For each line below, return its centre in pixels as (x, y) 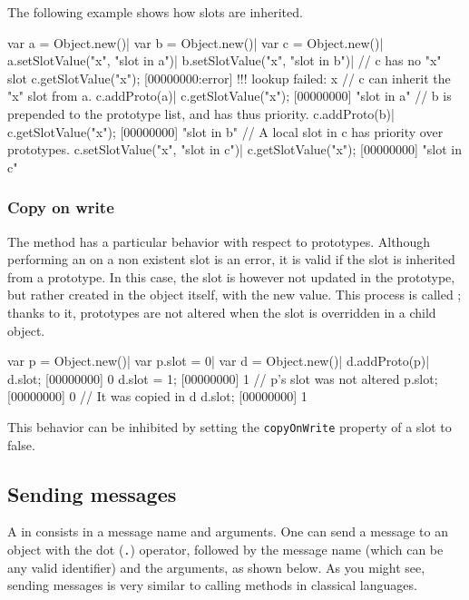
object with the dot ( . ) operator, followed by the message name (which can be (225, 549)
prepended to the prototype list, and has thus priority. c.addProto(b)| (201, 113)
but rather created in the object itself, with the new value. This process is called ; (234, 295)
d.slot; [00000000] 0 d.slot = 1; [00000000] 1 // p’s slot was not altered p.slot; (223, 378)
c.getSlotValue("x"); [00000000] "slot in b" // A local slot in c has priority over (225, 131)
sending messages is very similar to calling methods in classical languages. (212, 585)
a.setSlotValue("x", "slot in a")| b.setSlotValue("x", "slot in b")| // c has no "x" (225, 60)
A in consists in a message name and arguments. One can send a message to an (228, 531)
